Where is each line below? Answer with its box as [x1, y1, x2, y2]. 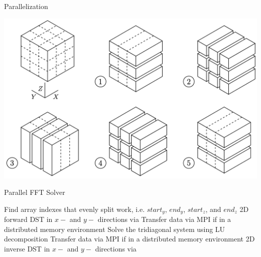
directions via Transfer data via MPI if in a [97, 214, 231, 224]
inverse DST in [4, 243, 50, 253]
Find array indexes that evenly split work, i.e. [4, 203, 145, 214]
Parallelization [4, 1, 48, 11]
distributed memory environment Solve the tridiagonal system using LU [4, 223, 225, 234]
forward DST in [4, 214, 53, 224]
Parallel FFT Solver [4, 187, 65, 197]
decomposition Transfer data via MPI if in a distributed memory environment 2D [4, 233, 255, 244]
